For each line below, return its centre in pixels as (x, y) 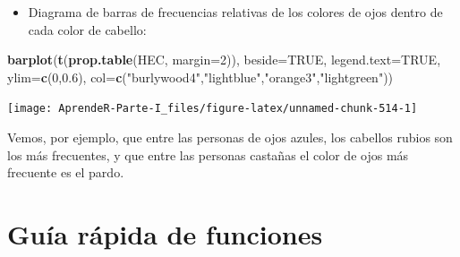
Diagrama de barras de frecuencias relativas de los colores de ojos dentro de (235, 12)
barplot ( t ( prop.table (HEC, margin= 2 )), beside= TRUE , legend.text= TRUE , (224, 60)
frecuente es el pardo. (66, 172)
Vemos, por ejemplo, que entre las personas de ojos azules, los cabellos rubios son (230, 137)
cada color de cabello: (87, 29)
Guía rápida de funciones (165, 234)
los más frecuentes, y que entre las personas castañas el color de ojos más (208, 154)
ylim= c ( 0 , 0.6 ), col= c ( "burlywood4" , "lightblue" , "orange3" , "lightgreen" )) (200, 77)
